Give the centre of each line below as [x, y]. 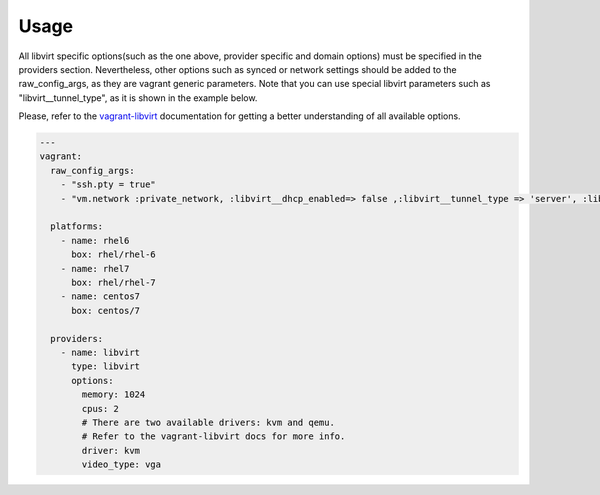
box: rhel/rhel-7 [114, 282]
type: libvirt [105, 366]
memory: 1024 [113, 394]
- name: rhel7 [95, 268]
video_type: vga [121, 464]
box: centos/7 [105, 310]
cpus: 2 [100, 408]
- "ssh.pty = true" [108, 184]
